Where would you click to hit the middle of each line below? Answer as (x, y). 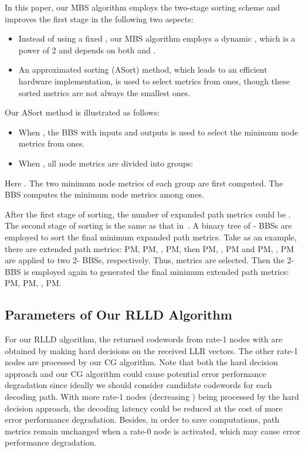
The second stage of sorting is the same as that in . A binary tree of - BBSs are (148, 225)
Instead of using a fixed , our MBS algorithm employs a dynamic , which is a (157, 38)
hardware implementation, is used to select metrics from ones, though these (154, 81)
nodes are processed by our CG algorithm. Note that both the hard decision (141, 362)
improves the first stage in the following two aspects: (99, 18)
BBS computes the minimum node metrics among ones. (104, 194)
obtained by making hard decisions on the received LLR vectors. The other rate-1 (151, 350)
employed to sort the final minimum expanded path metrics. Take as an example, (151, 237)
